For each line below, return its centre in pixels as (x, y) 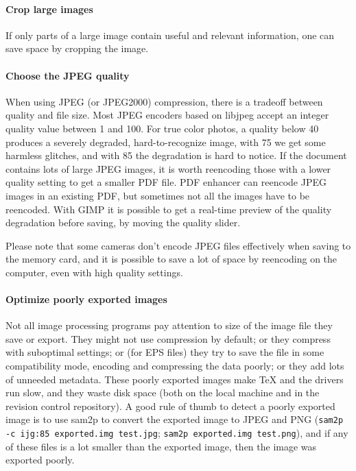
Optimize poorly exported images (86, 299)
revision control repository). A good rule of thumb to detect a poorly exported (170, 406)
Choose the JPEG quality (68, 75)
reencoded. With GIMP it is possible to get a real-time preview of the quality (169, 209)
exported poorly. (40, 460)
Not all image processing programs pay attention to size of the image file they (169, 325)
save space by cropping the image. (77, 48)
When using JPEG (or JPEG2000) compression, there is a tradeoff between (164, 101)
